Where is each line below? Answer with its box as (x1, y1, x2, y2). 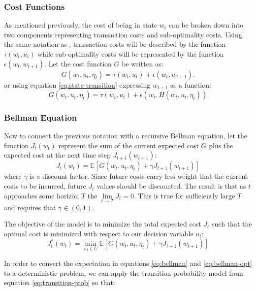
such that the (212, 219, 252, 229)
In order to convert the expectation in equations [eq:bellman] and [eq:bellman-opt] (4, 258, 252, 268)
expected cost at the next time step (4, 150, 111, 160)
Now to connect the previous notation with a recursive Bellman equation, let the (4, 130, 247, 141)
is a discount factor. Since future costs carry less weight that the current (30, 171, 248, 181)
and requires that (4, 202, 56, 212)
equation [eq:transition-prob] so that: (4, 277, 115, 288)
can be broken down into (168, 20, 244, 30)
